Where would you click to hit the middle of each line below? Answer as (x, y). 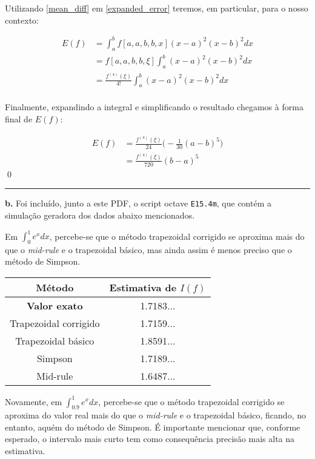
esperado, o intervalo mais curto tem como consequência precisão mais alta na (150, 439)
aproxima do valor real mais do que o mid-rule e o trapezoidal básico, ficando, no (155, 415)
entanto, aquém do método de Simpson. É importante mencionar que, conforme (153, 427)
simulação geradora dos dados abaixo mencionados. (100, 215)
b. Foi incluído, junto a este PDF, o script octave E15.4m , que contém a (138, 203)
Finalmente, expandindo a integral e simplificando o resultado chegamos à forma (154, 107)
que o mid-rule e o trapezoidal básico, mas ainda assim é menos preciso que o (148, 249)
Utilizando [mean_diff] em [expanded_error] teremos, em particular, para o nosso (157, 8)
